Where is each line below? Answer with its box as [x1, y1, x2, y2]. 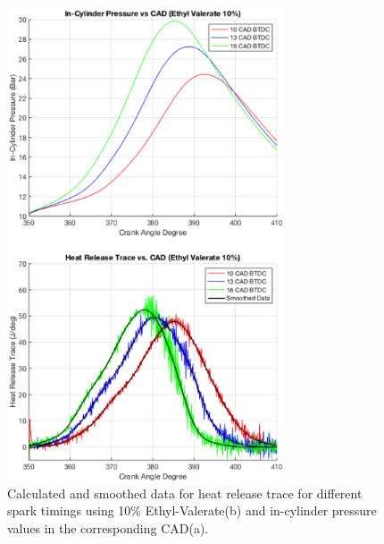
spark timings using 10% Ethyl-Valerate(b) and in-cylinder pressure [7, 501, 377, 520]
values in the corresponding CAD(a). [7, 518, 209, 537]
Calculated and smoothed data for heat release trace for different [7, 483, 363, 502]
